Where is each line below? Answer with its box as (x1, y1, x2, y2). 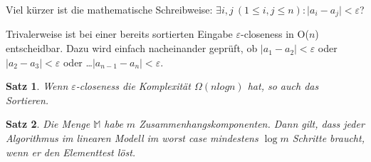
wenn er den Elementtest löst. (6, 144, 136, 159)
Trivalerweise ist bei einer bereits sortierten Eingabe (6, 26, 233, 41)
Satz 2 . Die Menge (6, 116, 90, 131)
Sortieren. (6, 92, 49, 107)
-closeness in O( (241, 26, 309, 41)
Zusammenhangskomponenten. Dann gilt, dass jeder (139, 116, 365, 131)
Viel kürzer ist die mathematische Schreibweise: (6, 2, 213, 16)
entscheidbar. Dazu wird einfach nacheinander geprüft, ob (6, 41, 258, 56)
